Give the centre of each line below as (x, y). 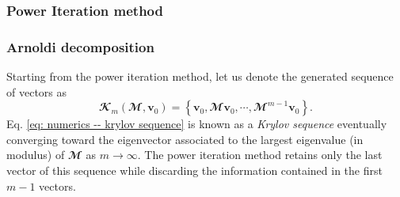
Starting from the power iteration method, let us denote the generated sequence (200, 76)
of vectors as (37, 91)
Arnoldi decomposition (80, 46)
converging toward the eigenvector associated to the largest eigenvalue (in (185, 139)
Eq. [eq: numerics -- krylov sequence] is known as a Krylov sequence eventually (197, 124)
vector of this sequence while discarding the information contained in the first (194, 170)
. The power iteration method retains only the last (260, 155)
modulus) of (36, 155)
